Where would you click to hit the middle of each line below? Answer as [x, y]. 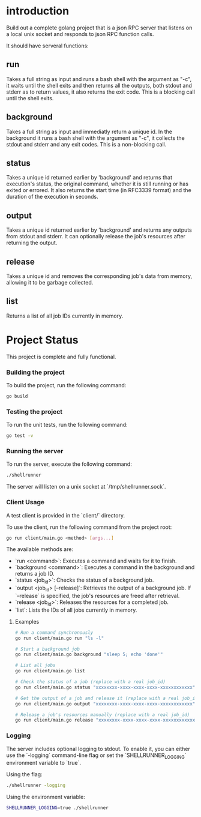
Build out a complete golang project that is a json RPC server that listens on [99, 28]
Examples [27, 621]
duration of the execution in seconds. [52, 197]
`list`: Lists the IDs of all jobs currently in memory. [76, 610]
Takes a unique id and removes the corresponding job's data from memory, [99, 276]
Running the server [35, 451]
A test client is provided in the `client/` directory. [65, 515]
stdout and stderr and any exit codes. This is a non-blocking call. [86, 144]
